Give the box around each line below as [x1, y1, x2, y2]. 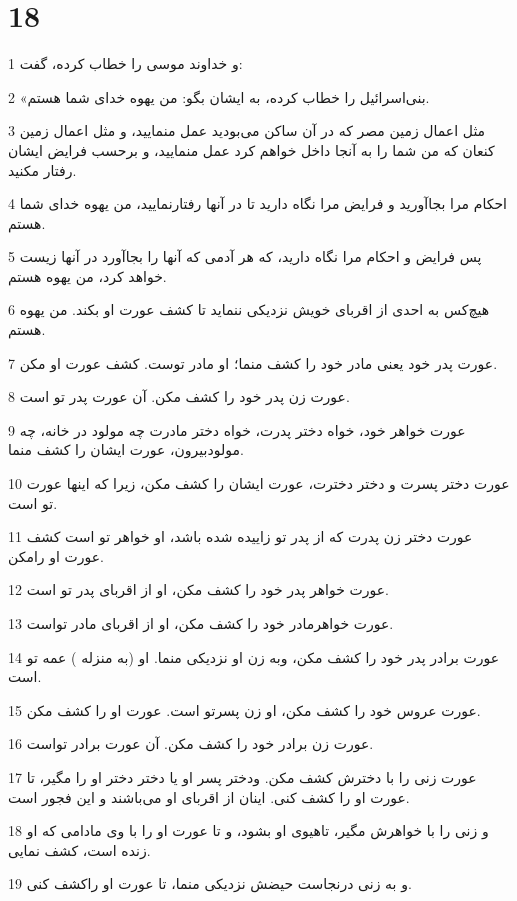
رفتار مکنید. [8, 159, 77, 180]
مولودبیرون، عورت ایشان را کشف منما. [8, 439, 244, 460]
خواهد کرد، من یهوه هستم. [8, 265, 167, 286]
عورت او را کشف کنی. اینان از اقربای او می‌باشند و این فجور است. [8, 786, 410, 807]
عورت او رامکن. [8, 545, 104, 566]
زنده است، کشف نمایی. [8, 839, 151, 860]
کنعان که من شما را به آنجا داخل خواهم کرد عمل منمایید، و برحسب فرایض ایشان [8, 139, 495, 160]
